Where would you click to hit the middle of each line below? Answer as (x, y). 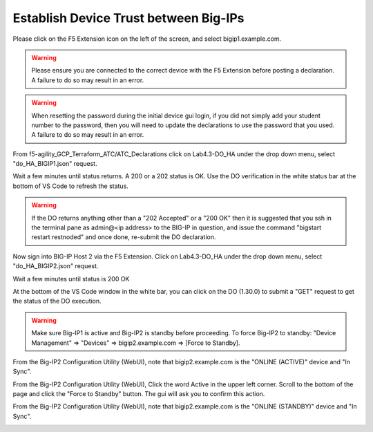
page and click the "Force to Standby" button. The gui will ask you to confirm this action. (139, 394)
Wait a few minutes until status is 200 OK (71, 279)
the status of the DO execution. (57, 301)
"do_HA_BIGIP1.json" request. (55, 164)
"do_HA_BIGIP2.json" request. (56, 266)
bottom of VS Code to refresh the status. (71, 186)
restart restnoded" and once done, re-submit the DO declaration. (124, 237)
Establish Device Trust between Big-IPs (128, 18)
